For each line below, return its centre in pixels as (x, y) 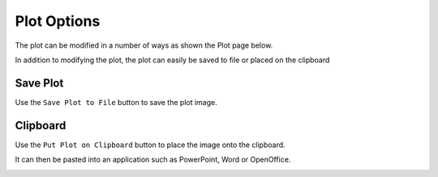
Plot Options (58, 21)
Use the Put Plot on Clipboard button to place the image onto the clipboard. (150, 145)
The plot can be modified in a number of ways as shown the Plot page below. (144, 45)
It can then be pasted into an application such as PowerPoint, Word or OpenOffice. (153, 160)
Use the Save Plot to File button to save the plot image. (116, 102)
